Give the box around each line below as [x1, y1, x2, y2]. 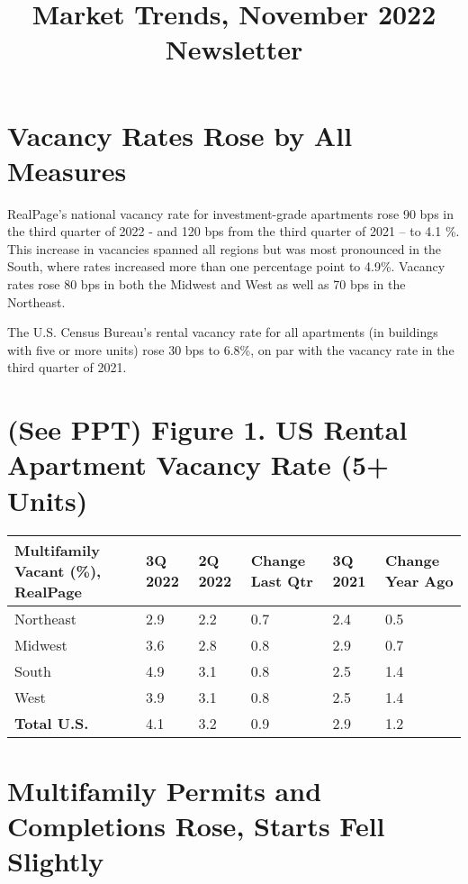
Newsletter [165, 31, 303, 68]
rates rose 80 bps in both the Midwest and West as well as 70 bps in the [7, 275, 406, 294]
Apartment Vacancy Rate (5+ [7, 446, 390, 483]
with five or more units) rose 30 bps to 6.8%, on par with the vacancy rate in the [7, 340, 454, 359]
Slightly [7, 843, 104, 879]
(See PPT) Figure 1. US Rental [7, 411, 408, 448]
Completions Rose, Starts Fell [7, 807, 385, 843]
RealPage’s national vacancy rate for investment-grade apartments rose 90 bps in [7, 204, 454, 223]
